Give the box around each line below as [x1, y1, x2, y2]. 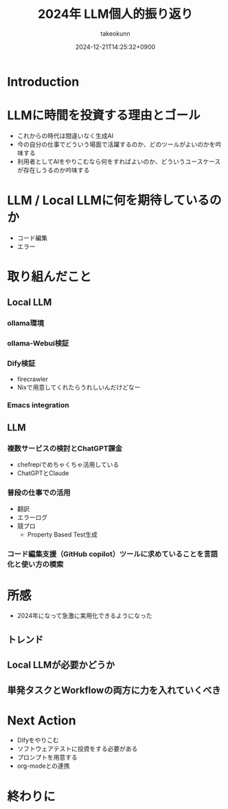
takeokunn [100, 29, 130, 38]
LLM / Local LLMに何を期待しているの [7, 193, 222, 208]
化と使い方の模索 [7, 560, 64, 569]
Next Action [7, 712, 77, 728]
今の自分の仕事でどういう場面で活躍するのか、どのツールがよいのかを [16, 140, 216, 148]
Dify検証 [7, 358, 36, 368]
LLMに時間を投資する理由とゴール [7, 108, 201, 124]
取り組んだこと [7, 269, 92, 284]
